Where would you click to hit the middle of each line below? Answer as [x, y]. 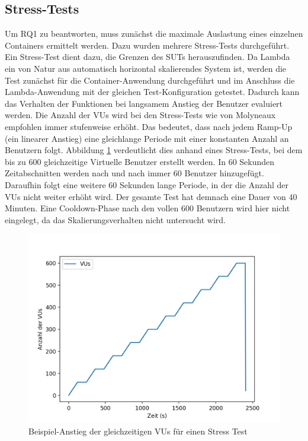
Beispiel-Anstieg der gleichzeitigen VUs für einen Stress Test [138, 431]
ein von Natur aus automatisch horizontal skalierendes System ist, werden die [146, 68]
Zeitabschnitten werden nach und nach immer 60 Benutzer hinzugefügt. [134, 173]
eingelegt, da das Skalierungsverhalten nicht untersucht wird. [115, 219]
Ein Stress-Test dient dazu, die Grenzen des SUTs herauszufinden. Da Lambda [147, 57]
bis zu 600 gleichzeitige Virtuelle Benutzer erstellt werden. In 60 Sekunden [140, 161]
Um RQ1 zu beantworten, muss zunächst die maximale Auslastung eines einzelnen [154, 34]
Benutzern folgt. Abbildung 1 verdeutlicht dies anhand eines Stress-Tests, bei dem [154, 150]
